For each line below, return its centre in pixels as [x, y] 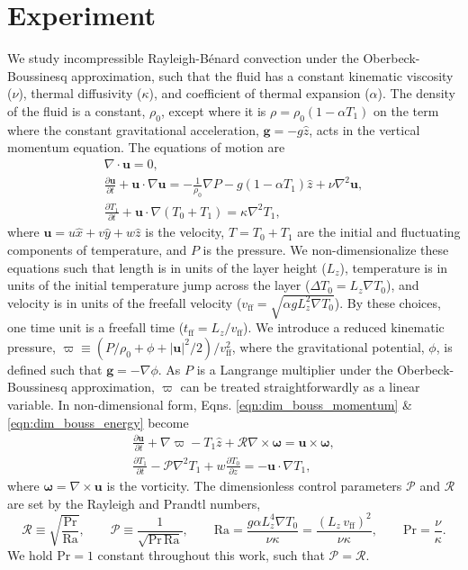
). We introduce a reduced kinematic [344, 327]
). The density [416, 93]
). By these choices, [387, 302]
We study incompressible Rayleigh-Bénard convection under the [183, 58]
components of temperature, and [97, 249]
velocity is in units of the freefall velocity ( [125, 302]
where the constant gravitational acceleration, [133, 129]
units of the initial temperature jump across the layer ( [159, 285]
